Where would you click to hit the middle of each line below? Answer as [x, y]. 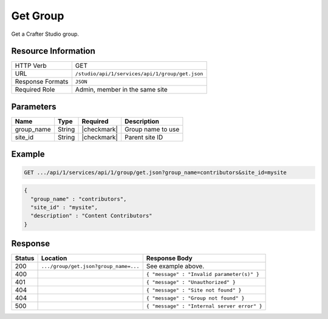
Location [54, 258]
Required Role [35, 90]
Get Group [38, 16]
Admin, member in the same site [121, 90]
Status [25, 258]
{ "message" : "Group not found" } [195, 298]
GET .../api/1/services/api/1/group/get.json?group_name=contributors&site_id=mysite [155, 172]
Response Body [169, 258]
